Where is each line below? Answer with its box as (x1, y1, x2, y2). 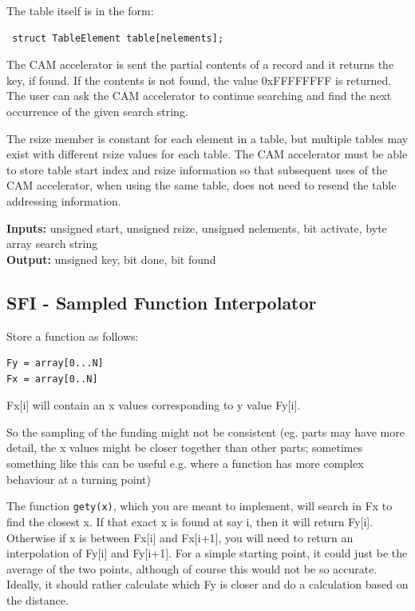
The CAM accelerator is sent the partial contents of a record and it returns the (6, 56, 394, 73)
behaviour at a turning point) (6, 470, 151, 487)
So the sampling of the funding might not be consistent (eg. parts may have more (6, 423, 405, 440)
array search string (6, 235, 98, 252)
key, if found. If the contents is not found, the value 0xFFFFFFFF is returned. (6, 71, 392, 88)
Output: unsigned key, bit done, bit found (6, 250, 216, 267)
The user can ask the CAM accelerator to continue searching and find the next (6, 87, 392, 104)
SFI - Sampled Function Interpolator (6, 290, 317, 314)
